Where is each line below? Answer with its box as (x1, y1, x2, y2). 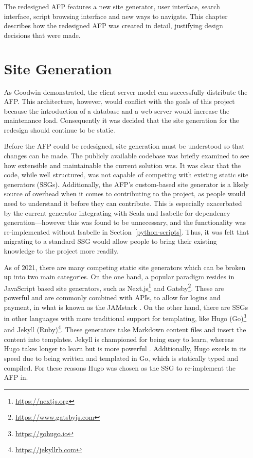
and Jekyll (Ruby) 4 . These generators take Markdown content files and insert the (4, 323, 246, 335)
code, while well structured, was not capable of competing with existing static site (4, 170, 249, 180)
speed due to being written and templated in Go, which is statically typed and (4, 353, 238, 363)
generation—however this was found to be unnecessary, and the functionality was (4, 217, 246, 227)
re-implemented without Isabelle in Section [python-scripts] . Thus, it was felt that (4, 226, 249, 237)
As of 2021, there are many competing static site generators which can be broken (4, 262, 246, 272)
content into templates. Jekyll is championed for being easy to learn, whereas (4, 334, 234, 344)
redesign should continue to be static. (4, 124, 115, 135)
